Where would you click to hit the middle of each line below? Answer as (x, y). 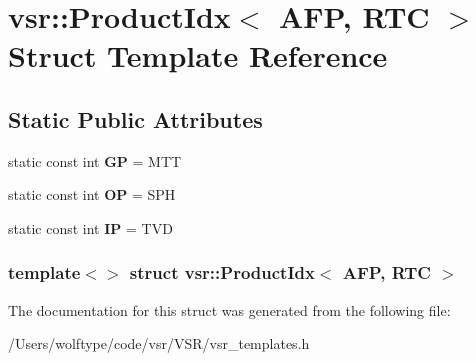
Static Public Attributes (135, 118)
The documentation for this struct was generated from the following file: (229, 309)
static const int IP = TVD (90, 227)
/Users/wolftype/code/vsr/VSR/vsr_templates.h (159, 343)
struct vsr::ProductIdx (222, 272)
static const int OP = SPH (92, 194)
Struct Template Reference (198, 55)
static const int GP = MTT (95, 160)
